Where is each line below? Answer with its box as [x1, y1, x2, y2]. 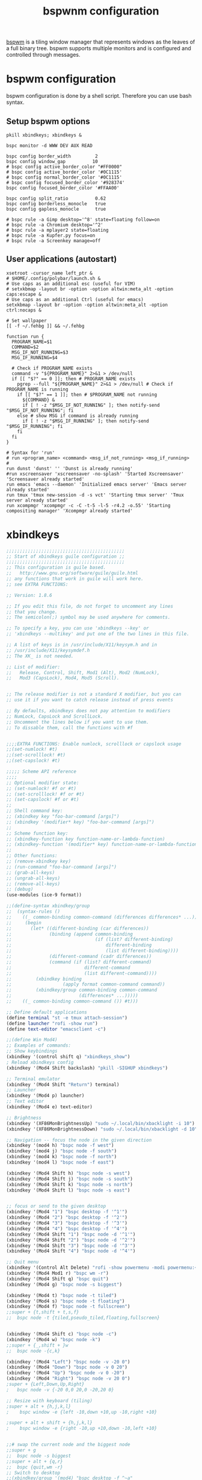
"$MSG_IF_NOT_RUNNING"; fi [6, 407, 74, 413]
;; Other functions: [6, 853, 58, 859]
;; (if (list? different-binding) [6, 937, 173, 943]
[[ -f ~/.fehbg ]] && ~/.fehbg [6, 323, 85, 329]
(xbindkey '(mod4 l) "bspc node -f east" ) [6, 1159, 114, 1166]
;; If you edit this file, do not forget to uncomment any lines [6, 603, 173, 609]
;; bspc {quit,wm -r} [6, 1464, 63, 1470]
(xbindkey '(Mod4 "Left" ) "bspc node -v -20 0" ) [6, 1359, 130, 1365]
